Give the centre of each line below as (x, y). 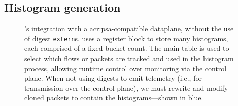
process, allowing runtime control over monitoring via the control (126, 68)
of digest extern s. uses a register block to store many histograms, (126, 38)
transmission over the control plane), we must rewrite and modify (126, 88)
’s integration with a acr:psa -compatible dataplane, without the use (129, 29)
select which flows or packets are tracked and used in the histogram (129, 58)
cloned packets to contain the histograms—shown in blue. (114, 98)
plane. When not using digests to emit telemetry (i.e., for (113, 78)
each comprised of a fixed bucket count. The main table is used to (127, 48)
